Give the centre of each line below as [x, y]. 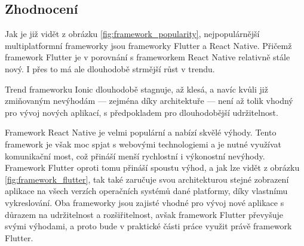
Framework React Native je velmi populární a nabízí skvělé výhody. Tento [141, 132]
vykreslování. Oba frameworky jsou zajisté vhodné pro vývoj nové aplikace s [145, 202]
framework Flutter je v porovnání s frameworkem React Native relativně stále [148, 57]
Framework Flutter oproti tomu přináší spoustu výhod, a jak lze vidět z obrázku [152, 167]
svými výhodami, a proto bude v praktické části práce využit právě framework [148, 226]
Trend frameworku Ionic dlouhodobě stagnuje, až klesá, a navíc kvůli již [136, 89]
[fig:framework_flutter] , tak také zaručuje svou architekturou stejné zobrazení [147, 179]
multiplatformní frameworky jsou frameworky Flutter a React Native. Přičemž [148, 45]
